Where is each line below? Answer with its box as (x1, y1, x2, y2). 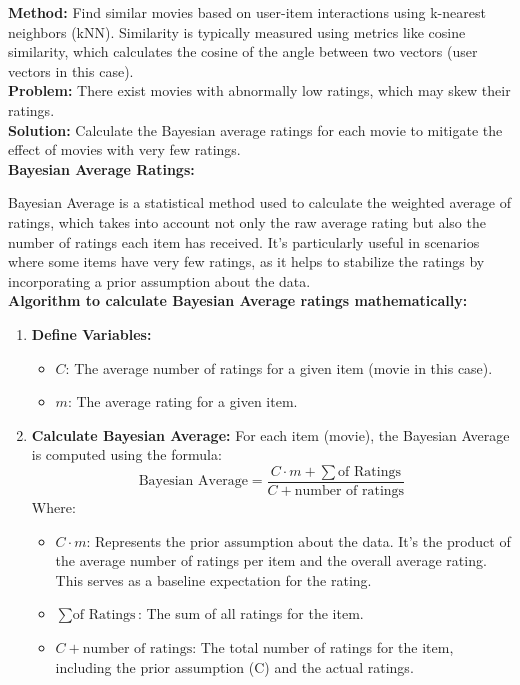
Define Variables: (31, 323, 152, 344)
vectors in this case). (8, 60, 134, 81)
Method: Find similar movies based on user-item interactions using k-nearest (8, 2, 486, 22)
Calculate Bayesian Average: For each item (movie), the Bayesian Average (31, 424, 510, 445)
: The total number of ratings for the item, (192, 636, 454, 657)
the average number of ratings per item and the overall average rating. (55, 550, 487, 571)
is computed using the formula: (31, 444, 222, 465)
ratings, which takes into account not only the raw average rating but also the (8, 211, 486, 232)
